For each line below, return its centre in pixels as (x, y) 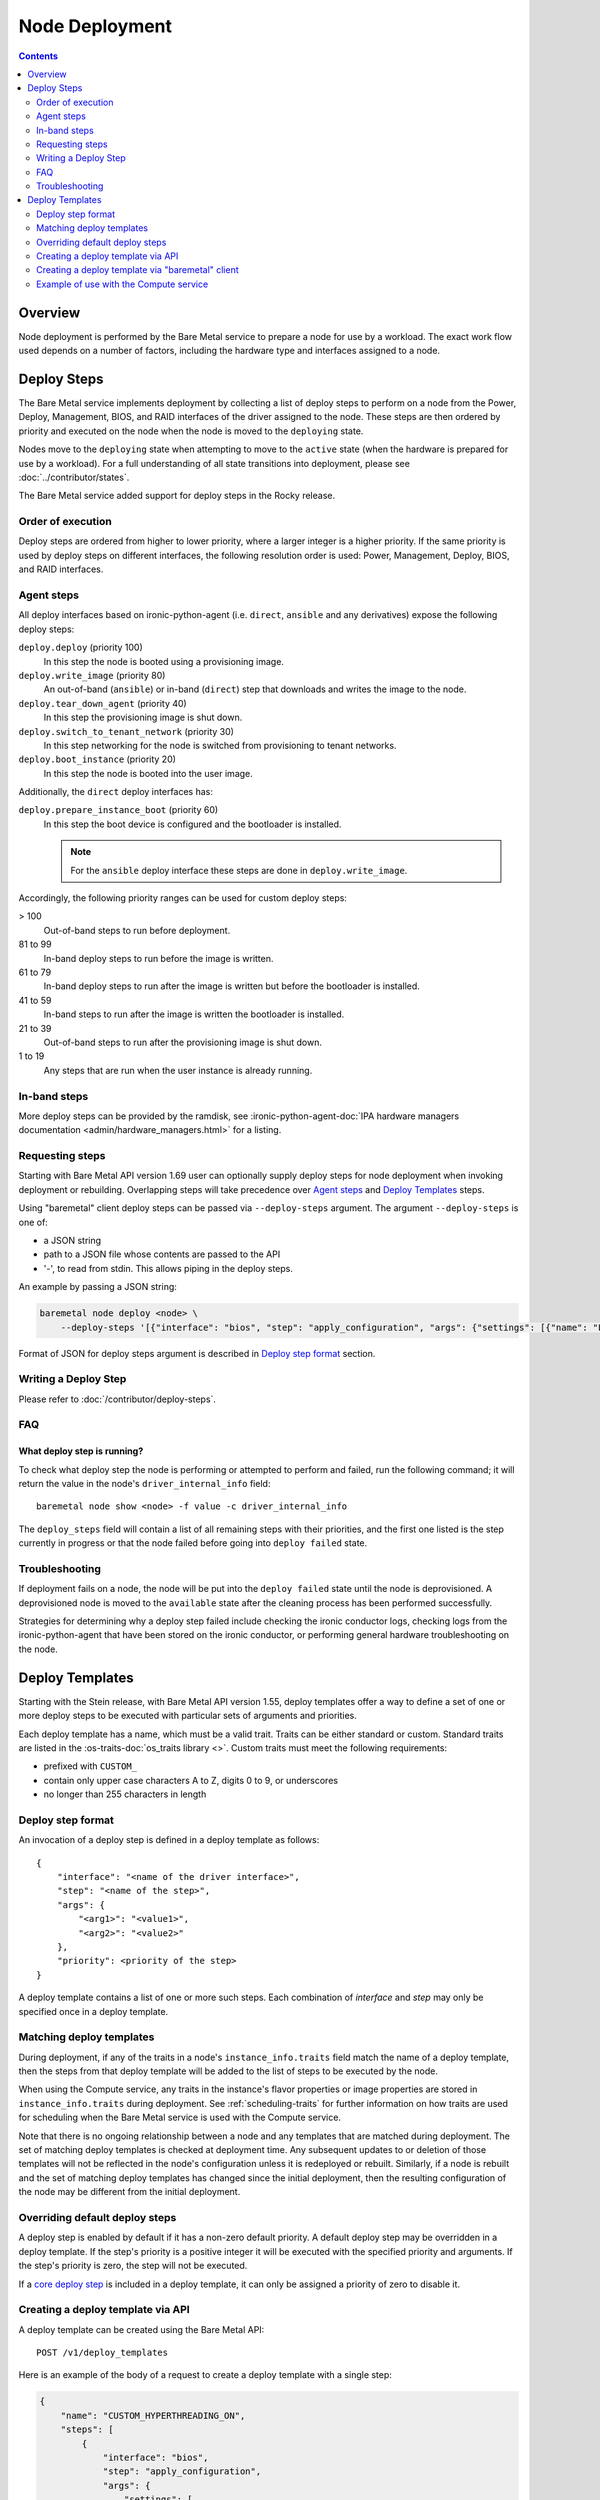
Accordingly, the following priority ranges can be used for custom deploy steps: (182, 898)
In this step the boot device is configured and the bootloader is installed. (192, 824)
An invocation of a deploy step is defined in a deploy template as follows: (169, 1840)
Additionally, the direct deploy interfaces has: (116, 792)
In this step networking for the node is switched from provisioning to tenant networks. (220, 745)
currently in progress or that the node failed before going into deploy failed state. (193, 1543)
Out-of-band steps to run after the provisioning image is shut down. (182, 1042)
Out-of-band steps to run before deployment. (137, 930)
